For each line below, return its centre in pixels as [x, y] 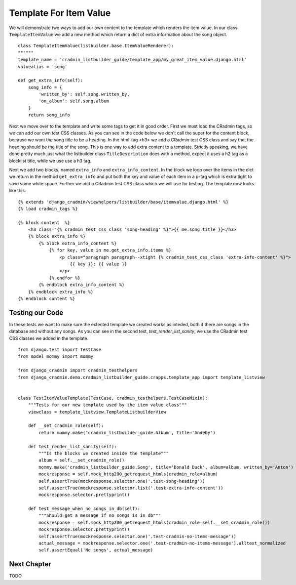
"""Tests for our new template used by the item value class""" [107, 405]
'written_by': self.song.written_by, [84, 94]
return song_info [49, 115]
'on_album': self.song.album [74, 101]
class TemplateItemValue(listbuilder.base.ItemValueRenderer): [96, 46]
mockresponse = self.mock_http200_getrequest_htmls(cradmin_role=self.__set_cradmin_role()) [154, 522]
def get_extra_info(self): [51, 81]
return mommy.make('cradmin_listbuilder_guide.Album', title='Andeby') [127, 433]
